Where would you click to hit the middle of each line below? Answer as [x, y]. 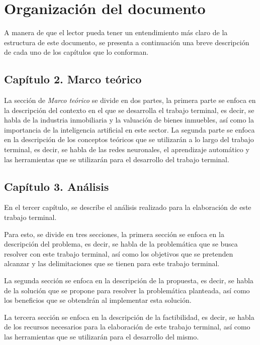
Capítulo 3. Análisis [57, 186]
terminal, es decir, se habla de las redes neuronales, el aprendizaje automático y [127, 149]
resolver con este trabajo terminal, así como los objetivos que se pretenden [119, 253]
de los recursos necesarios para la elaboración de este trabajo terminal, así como [127, 327]
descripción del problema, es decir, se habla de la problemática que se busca [121, 244]
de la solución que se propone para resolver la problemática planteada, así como [127, 290]
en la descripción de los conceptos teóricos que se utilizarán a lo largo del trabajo [129, 139]
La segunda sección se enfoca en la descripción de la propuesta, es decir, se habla [129, 280]
